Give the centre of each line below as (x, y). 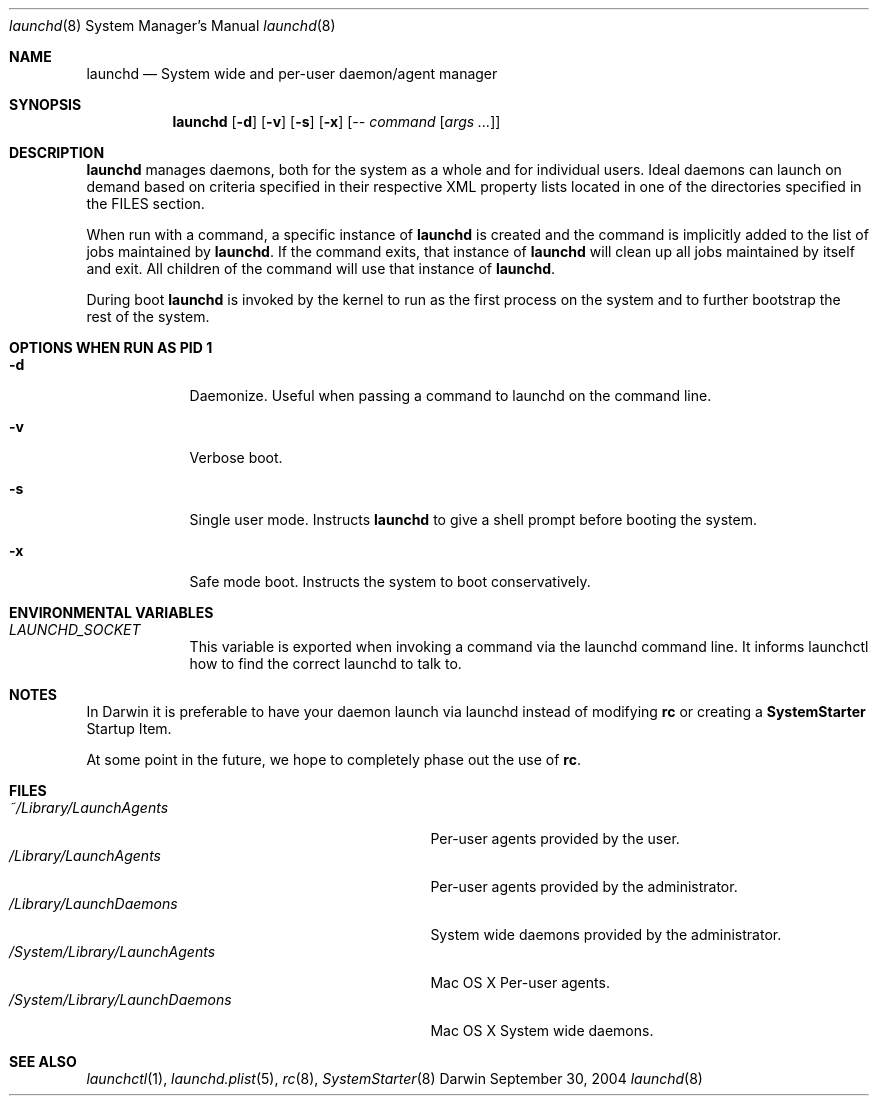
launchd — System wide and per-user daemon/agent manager (292, 73)
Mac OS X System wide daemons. (542, 1030)
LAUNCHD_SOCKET (75, 629)
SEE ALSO (43, 1061)
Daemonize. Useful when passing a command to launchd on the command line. (450, 395)
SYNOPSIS (45, 104)
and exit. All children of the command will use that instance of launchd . (321, 268)
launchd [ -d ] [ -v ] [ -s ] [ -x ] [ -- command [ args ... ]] (336, 121)
